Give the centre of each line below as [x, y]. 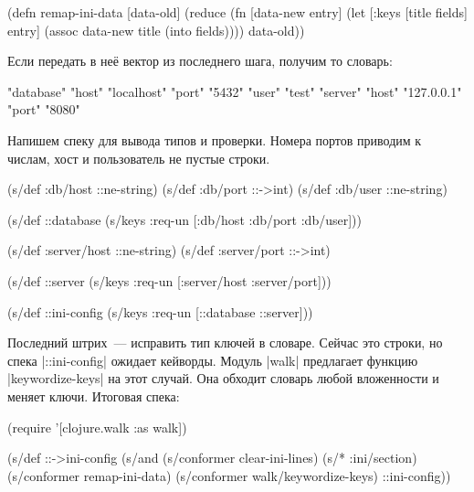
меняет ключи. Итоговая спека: [94, 396]
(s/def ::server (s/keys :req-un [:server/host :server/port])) [169, 280]
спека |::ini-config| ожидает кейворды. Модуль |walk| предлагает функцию [213, 360]
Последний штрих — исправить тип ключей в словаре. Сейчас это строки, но [225, 342]
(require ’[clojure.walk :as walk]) [97, 427]
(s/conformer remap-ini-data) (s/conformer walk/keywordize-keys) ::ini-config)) [229, 475]
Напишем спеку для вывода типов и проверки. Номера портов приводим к [215, 139]
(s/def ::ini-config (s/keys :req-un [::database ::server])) [160, 311]
